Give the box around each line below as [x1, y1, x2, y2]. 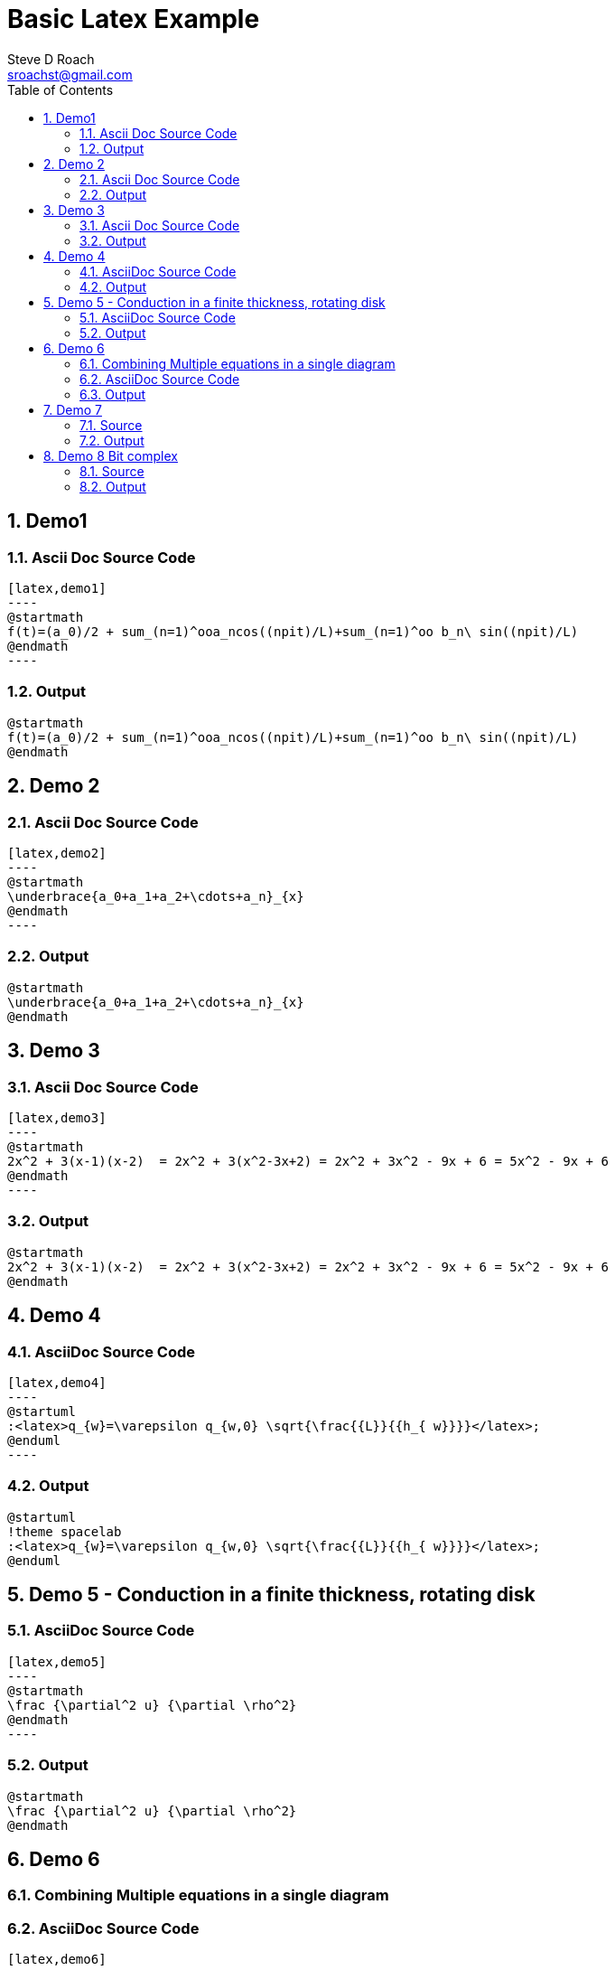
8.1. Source [79, 463, 144, 479]
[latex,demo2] [7, 845, 107, 860]
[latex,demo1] [7, 580, 107, 596]
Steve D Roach [7, 51, 95, 67]
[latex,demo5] [7, 1654, 107, 1669]
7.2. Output [79, 432, 144, 448]
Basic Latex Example [7, 4, 260, 34]
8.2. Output [79, 478, 146, 494]
